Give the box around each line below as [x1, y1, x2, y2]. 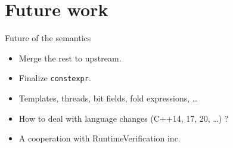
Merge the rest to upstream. [18, 51, 122, 64]
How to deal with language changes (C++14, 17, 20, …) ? [18, 112, 229, 124]
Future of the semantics [5, 32, 91, 44]
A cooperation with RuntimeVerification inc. [18, 132, 181, 144]
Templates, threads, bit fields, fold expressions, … [18, 91, 198, 104]
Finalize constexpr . [18, 72, 91, 84]
